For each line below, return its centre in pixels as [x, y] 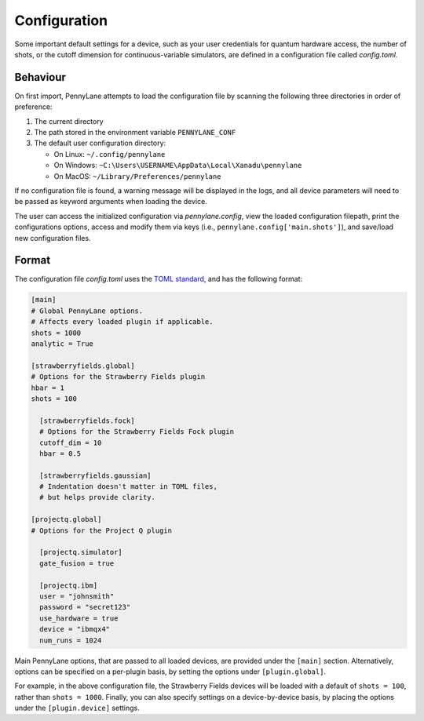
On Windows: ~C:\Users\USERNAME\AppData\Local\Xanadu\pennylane [178, 166]
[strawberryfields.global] [83, 366]
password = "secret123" [85, 607]
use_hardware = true [79, 618]
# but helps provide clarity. [98, 497]
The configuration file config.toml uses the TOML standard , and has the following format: [159, 279]
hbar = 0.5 [60, 453]
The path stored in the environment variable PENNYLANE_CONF [135, 133]
